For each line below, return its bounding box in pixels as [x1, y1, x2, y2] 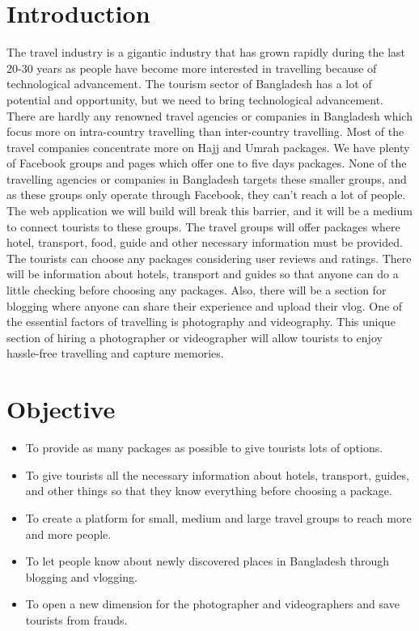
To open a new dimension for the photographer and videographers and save [25, 595, 400, 612]
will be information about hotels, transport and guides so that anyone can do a [6, 265, 399, 282]
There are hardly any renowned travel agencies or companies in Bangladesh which [6, 107, 413, 124]
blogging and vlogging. [25, 568, 138, 585]
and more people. [25, 525, 112, 542]
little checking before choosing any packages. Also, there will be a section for [6, 282, 387, 299]
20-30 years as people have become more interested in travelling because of [6, 59, 377, 76]
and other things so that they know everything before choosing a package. [25, 482, 392, 499]
